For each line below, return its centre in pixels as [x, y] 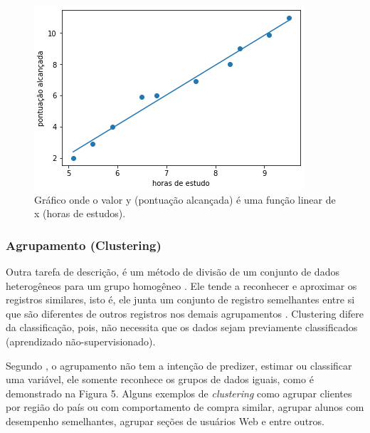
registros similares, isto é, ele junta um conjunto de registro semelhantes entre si [180, 299]
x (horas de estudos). [80, 213]
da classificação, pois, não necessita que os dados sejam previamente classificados [182, 327]
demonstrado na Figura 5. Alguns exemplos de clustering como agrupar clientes [179, 393]
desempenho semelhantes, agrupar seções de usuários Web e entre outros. [165, 421]
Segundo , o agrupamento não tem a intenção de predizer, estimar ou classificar [179, 365]
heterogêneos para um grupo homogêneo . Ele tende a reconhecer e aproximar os [181, 285]
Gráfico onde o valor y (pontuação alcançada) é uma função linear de [185, 199]
